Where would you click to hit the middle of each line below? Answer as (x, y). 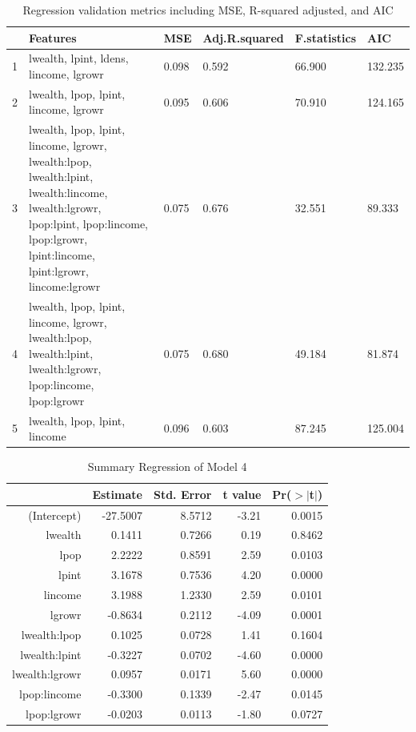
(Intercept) (55, 515)
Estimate (117, 494)
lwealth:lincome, (68, 192)
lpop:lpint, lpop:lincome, (89, 223)
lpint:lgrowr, (59, 270)
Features (53, 37)
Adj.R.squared (243, 37)
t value (242, 494)
